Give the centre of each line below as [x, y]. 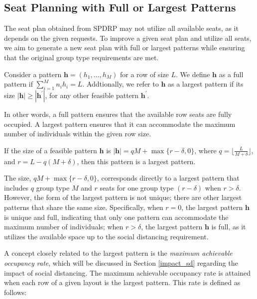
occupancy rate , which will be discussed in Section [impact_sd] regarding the [121, 262]
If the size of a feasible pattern [51, 150]
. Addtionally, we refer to [121, 84]
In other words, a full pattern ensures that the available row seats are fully [118, 114]
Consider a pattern [33, 74]
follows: [15, 292]
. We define [193, 74]
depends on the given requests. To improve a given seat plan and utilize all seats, [128, 38]
